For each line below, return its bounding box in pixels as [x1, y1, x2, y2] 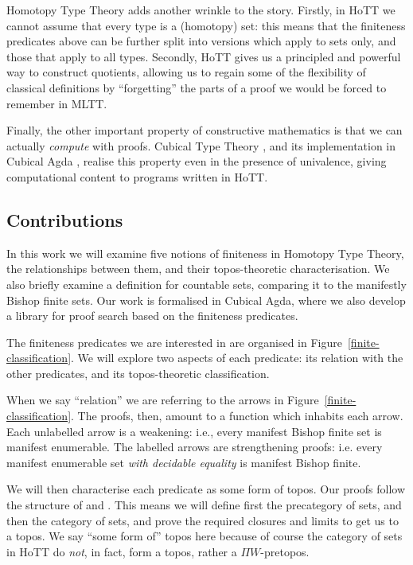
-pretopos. [260, 543, 310, 559]
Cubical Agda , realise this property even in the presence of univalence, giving [6, 153, 387, 169]
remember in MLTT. [6, 95, 107, 111]
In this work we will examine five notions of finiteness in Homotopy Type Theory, [6, 244, 404, 261]
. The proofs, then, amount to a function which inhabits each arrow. [71, 407, 403, 424]
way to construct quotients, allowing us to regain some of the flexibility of [6, 64, 366, 80]
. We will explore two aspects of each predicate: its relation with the [71, 349, 403, 366]
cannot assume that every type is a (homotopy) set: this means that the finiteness [6, 17, 406, 33]
